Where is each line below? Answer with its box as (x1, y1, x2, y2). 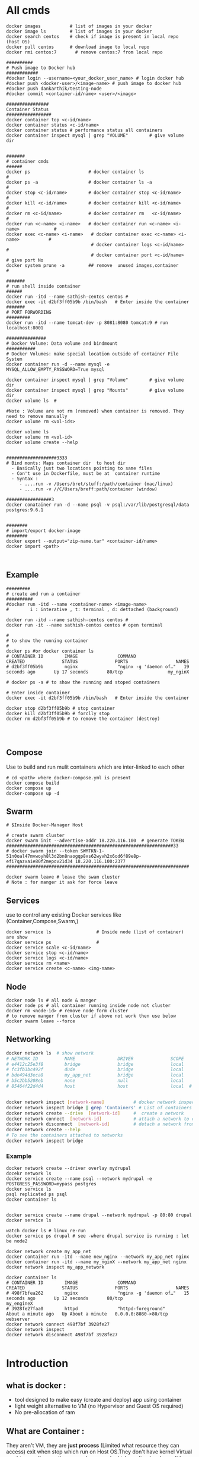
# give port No (6, 257, 44, 263)
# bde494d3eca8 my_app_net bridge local (6, 1072, 184, 1078)
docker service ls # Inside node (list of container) (6, 929, 184, 935)
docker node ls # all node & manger (6, 997, 97, 1003)
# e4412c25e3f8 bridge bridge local (6, 1061, 184, 1067)
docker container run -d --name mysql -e (6, 361, 110, 367)
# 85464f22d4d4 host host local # (6, 1083, 192, 1090)
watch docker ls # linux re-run (6, 1228, 86, 1234)
